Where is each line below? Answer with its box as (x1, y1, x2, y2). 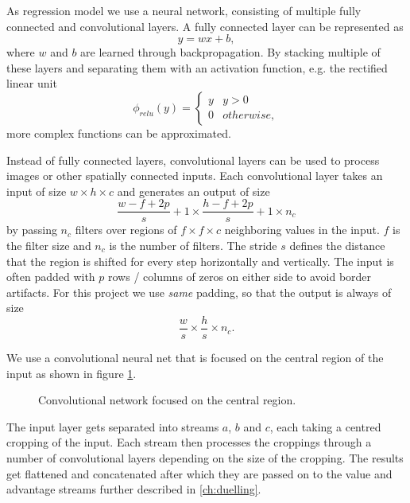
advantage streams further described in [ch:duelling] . (6, 481, 261, 497)
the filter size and (6, 237, 91, 253)
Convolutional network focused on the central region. (38, 392, 296, 408)
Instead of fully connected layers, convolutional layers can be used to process (6, 151, 380, 168)
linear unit (6, 75, 57, 92)
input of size (6, 182, 67, 199)
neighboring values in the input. (224, 221, 380, 238)
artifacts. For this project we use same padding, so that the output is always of (6, 283, 392, 300)
